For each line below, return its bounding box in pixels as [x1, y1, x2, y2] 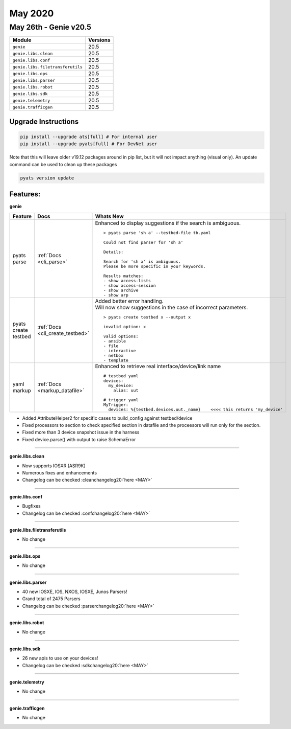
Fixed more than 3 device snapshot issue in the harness [22, 429, 140, 436]
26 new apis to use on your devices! [22, 655, 98, 662]
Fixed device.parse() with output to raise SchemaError [22, 436, 136, 442]
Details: [103, 249, 124, 255]
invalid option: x [103, 324, 146, 329]
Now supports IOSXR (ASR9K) [22, 463, 86, 469]
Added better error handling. [95, 297, 164, 304]
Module [12, 36, 32, 43]
